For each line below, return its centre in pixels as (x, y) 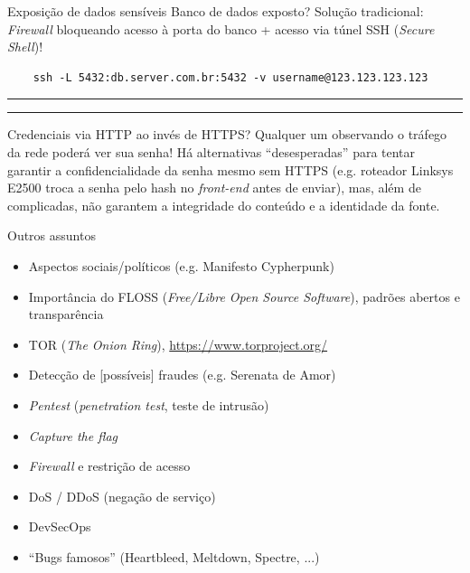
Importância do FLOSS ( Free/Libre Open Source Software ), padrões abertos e (244, 296)
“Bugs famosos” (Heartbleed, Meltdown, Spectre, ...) (174, 556)
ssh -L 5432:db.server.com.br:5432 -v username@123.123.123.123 (230, 77)
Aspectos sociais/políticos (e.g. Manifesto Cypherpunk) (181, 265)
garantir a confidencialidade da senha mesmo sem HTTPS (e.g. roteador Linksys (230, 169)
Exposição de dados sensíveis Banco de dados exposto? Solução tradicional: (216, 11)
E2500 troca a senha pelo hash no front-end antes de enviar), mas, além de (214, 188)
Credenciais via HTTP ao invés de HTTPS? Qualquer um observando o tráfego (227, 134)
